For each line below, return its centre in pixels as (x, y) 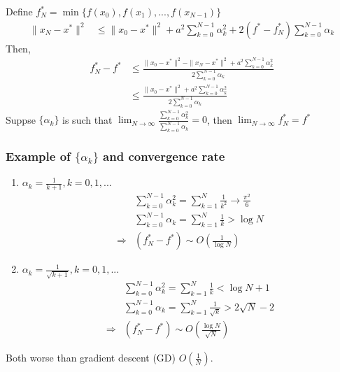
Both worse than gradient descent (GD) (91, 358)
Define (19, 11)
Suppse (21, 119)
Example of (38, 156)
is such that (87, 119)
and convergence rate (164, 156)
